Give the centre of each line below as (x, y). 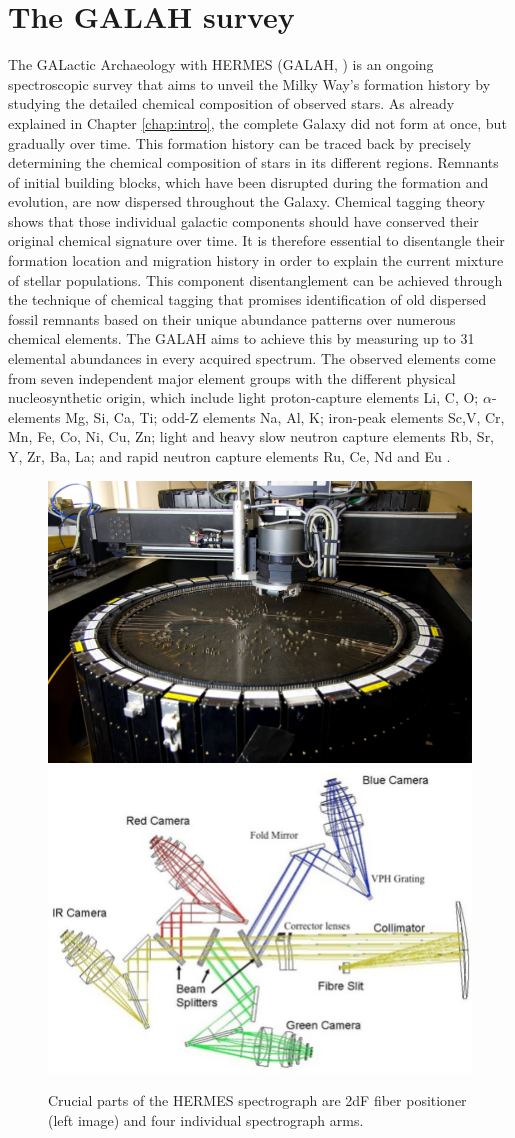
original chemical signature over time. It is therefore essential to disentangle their (256, 240)
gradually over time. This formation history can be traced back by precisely (240, 142)
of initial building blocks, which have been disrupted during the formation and (248, 181)
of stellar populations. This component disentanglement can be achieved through (255, 279)
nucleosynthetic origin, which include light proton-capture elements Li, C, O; (243, 397)
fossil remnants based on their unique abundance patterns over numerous (232, 318)
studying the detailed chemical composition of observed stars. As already (231, 103)
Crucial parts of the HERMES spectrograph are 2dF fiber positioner (257, 1100)
